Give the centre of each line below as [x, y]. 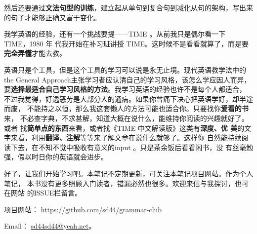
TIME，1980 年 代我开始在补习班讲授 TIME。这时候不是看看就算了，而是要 [127, 43]
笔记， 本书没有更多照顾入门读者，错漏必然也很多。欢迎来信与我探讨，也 [123, 183]
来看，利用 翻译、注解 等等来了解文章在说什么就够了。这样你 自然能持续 [126, 137]
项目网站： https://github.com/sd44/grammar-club [83, 209]
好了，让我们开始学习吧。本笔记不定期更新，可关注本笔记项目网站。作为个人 [128, 173]
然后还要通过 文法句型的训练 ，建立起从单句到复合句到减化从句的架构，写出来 [128, 7]
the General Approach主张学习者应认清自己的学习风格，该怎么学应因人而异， [128, 79]
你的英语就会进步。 [76, 157]
